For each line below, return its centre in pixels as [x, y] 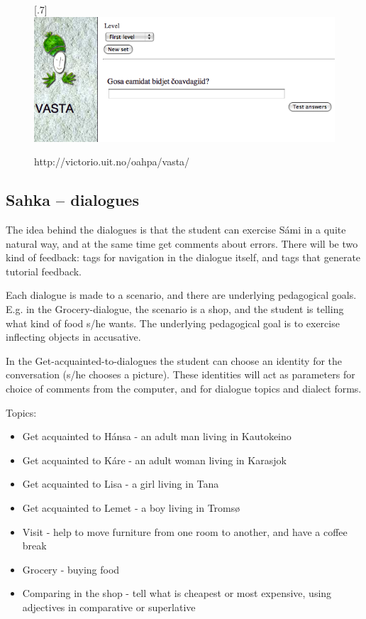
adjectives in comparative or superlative [109, 607]
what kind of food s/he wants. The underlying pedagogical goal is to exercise [173, 323]
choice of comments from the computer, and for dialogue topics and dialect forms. [184, 388]
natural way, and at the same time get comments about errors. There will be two [182, 243]
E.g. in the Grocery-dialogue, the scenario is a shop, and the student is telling [175, 308]
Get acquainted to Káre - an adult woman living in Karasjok [154, 460]
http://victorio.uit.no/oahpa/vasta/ [112, 161]
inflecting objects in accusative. [73, 337]
